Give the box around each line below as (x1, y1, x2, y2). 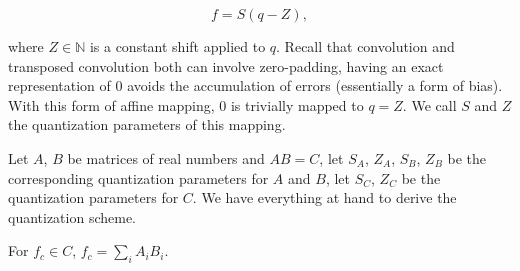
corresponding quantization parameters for (8, 167, 269, 188)
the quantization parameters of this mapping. (8, 114, 286, 135)
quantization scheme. (8, 206, 137, 227)
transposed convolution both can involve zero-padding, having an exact (8, 55, 444, 76)
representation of (8, 75, 111, 96)
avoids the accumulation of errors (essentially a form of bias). (127, 75, 503, 96)
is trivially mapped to (230, 94, 364, 115)
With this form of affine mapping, (8, 94, 215, 115)
